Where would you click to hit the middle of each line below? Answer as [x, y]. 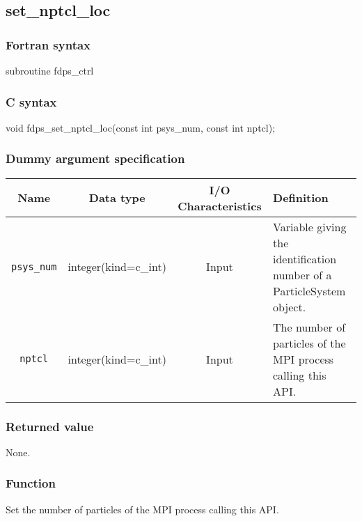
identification [305, 258]
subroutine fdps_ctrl [50, 70]
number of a [302, 274]
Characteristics [220, 205]
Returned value [50, 426]
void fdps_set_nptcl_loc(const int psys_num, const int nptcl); [141, 127]
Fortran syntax [48, 44]
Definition [301, 198]
